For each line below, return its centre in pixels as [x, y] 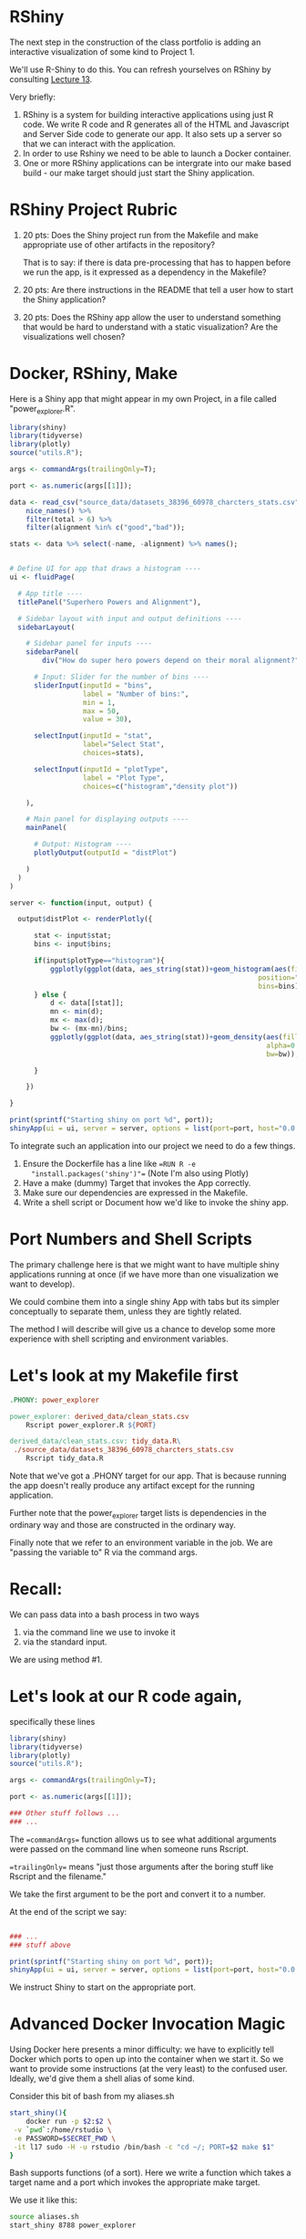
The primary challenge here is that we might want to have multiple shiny [144, 1264]
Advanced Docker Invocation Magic [148, 2024]
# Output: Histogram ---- [82, 845]
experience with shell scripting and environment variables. [119, 1339]
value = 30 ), [107, 720]
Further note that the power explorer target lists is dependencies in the [138, 1514]
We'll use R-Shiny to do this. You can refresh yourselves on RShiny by [140, 69]
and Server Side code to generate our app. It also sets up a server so [152, 133]
